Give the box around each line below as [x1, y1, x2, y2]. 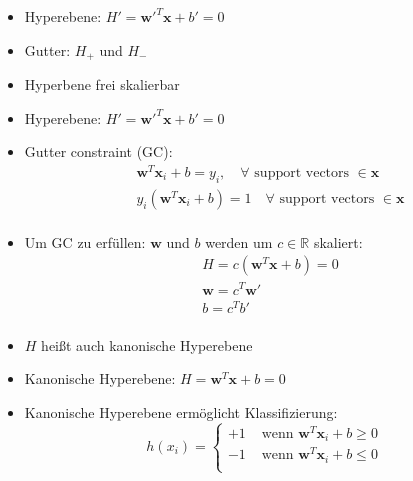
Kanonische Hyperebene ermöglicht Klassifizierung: [24, 401, 338, 422]
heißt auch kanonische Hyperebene [41, 334, 253, 355]
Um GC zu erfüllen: [24, 231, 146, 252]
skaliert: [313, 231, 363, 252]
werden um [205, 231, 273, 252]
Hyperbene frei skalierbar [24, 74, 180, 95]
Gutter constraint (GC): [24, 141, 173, 162]
